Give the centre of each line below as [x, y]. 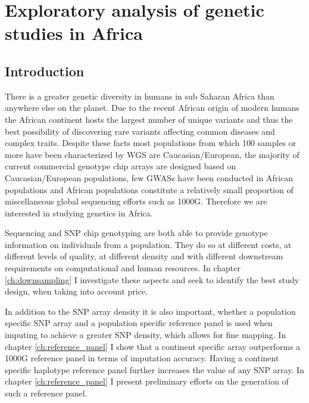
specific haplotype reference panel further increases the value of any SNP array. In [154, 369]
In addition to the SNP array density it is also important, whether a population [150, 311]
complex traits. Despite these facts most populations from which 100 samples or [151, 143]
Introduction [45, 71]
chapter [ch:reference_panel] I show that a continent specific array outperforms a [153, 346]
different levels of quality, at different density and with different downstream [144, 256]
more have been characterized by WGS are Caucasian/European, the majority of [152, 154]
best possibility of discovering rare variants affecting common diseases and [140, 131]
